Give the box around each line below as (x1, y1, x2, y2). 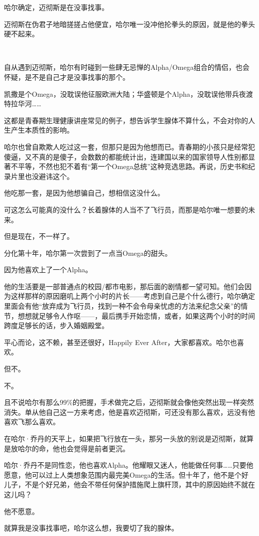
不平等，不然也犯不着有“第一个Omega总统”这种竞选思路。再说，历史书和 (10, 161, 248, 172)
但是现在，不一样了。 (4, 231, 74, 241)
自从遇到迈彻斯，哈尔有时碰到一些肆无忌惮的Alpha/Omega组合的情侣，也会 (4, 62, 250, 72)
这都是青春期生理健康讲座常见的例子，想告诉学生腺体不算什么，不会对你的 (4, 115, 248, 125)
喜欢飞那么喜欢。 (4, 416, 60, 427)
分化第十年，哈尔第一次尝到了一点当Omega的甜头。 (4, 247, 172, 258)
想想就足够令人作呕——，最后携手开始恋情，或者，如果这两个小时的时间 (17, 310, 255, 321)
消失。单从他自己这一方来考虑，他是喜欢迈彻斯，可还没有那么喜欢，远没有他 (4, 406, 255, 417)
